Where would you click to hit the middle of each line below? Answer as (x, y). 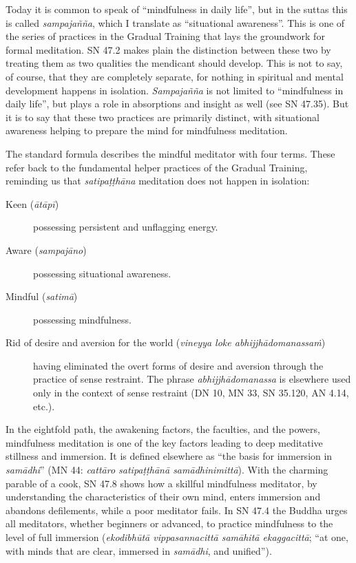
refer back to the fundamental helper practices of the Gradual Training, (157, 167)
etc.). (44, 406)
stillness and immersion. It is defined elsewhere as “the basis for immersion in (169, 456)
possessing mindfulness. (82, 319)
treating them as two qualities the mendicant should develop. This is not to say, (174, 63)
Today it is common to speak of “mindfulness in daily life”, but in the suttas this (177, 9)
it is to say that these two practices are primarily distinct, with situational (163, 117)
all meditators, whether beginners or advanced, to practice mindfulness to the (169, 523)
